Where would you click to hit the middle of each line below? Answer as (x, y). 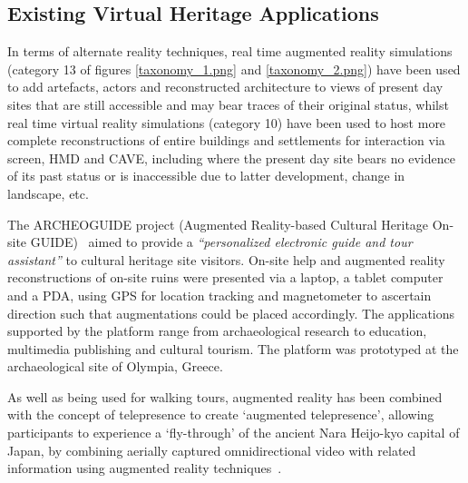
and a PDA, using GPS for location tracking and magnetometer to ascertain (219, 295)
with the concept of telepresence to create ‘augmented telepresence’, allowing (221, 414)
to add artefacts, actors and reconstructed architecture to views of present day (225, 87)
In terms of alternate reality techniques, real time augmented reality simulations (230, 51)
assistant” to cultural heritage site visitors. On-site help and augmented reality (226, 259)
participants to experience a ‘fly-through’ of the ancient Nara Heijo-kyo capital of (234, 433)
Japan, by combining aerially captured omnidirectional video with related (212, 450)
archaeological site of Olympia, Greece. (115, 366)
